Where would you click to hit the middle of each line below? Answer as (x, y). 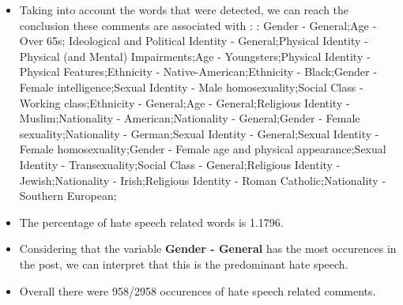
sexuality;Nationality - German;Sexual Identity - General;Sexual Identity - (199, 133)
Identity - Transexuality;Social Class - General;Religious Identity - (180, 164)
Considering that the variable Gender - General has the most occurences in (208, 249)
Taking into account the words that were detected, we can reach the (184, 9)
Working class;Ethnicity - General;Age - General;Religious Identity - (185, 102)
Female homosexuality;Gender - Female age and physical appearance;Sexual (203, 149)
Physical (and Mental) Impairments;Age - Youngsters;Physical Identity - (195, 56)
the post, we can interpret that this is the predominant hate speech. (184, 264)
